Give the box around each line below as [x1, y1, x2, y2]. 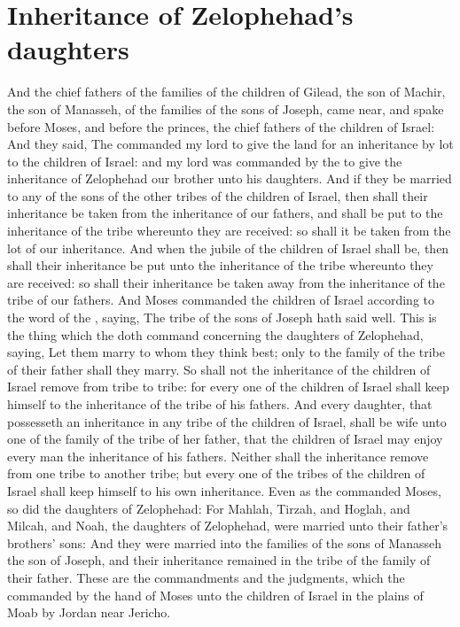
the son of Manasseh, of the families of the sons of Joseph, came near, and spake [7, 99, 444, 118]
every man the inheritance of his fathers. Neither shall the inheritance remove [7, 446, 429, 465]
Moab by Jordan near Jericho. [7, 603, 171, 622]
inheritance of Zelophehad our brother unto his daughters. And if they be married [7, 169, 452, 188]
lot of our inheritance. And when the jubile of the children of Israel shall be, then [7, 238, 449, 257]
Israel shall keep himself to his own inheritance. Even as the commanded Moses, [7, 481, 441, 499]
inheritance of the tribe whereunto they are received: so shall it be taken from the [7, 221, 451, 240]
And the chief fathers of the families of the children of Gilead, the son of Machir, [7, 82, 446, 101]
